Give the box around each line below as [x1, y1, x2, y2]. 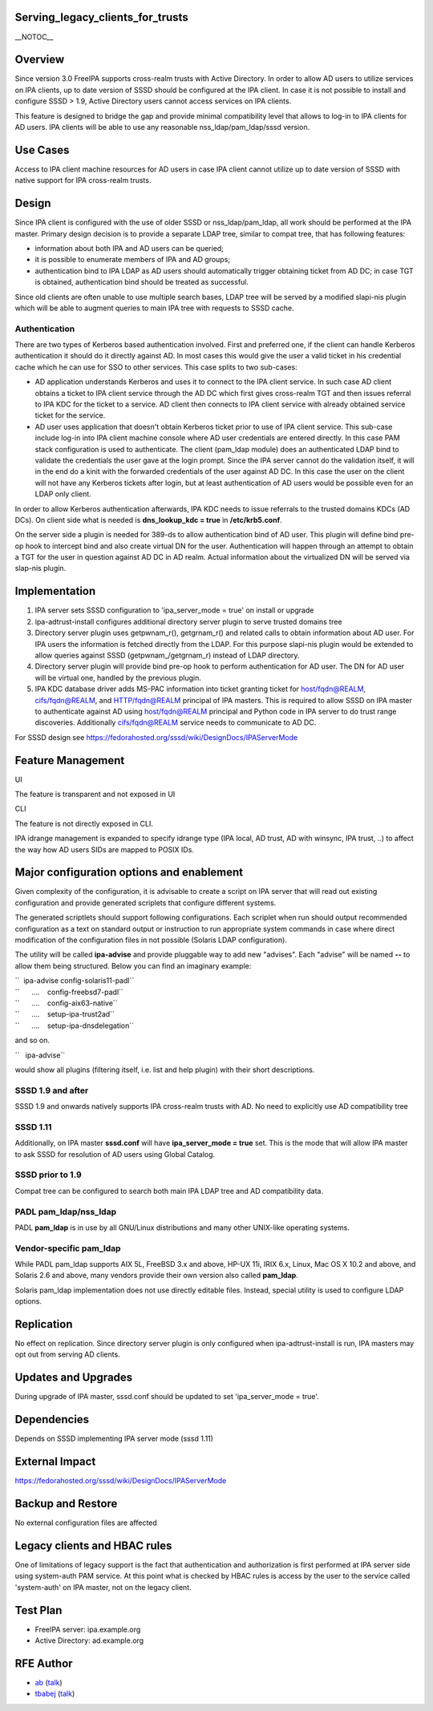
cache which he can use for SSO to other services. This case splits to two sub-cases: [14, 362, 298, 372]
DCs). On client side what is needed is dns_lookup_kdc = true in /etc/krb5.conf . [14, 515, 282, 524]
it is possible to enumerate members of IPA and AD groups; [34, 255, 231, 265]
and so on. [14, 1035, 51, 1046]
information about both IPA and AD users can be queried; [34, 243, 225, 253]
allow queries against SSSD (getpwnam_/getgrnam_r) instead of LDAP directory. [34, 650, 300, 660]
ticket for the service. [34, 411, 106, 420]
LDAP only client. [34, 489, 91, 499]
